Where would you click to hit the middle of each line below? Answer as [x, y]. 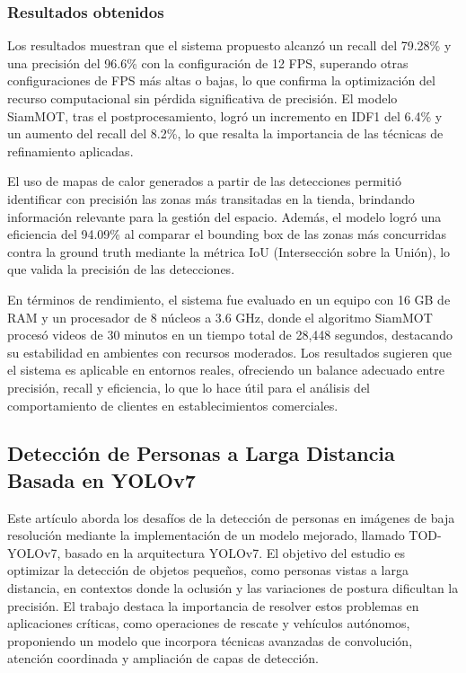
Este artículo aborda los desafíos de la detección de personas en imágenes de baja [231, 517]
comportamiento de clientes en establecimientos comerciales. [173, 405]
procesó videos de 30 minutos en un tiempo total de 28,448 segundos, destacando [230, 335]
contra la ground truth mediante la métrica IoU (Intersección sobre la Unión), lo [229, 251]
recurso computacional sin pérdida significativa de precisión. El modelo [202, 98]
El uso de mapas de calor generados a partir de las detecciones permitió [205, 181]
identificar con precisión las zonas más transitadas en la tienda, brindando [211, 198]
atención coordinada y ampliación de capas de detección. [163, 658]
